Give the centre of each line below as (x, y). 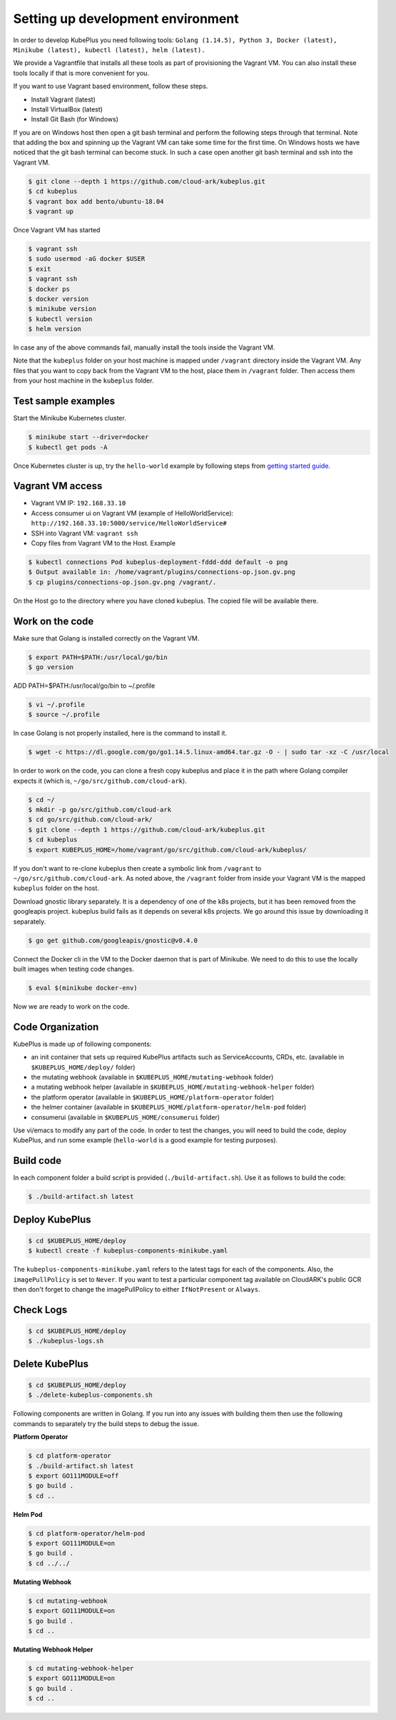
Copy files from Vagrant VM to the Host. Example (103, 543)
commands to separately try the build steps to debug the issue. (106, 1423)
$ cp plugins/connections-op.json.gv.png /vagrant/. (122, 582)
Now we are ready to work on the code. (71, 1006)
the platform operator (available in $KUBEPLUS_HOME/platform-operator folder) (153, 1097)
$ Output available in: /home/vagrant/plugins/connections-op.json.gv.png (162, 572)
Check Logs (40, 1309)
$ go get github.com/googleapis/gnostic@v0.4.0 (113, 940)
